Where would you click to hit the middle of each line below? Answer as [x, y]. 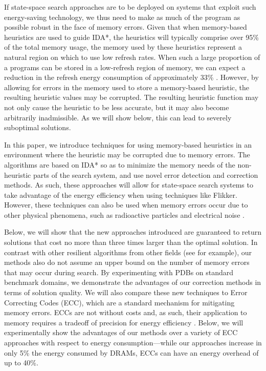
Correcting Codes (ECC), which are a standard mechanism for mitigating [119, 302]
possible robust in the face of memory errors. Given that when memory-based [126, 27]
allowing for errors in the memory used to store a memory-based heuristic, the [127, 87]
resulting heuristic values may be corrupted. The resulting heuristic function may [131, 97]
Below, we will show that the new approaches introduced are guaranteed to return [133, 232]
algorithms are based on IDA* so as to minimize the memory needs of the [120, 164]
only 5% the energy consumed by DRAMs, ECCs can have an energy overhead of [131, 352]
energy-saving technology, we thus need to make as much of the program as [122, 17]
